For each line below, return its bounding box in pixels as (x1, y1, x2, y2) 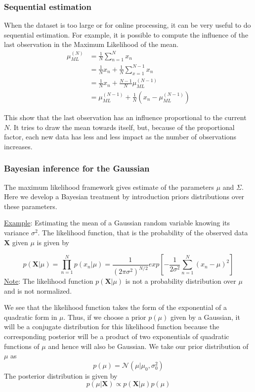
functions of (4, 341, 40, 351)
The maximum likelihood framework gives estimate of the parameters (4, 181, 214, 192)
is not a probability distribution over (125, 276, 236, 286)
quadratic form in (4, 311, 57, 322)
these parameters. (4, 201, 57, 211)
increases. (4, 141, 33, 151)
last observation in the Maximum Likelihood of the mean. (4, 39, 179, 49)
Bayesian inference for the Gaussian (4, 162, 150, 174)
